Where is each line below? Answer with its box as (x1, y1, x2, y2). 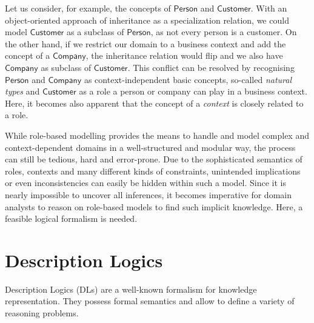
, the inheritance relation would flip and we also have (85, 49, 283, 62)
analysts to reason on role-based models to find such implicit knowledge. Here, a (5, 200, 303, 213)
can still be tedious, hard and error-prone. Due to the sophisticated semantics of (5, 153, 302, 165)
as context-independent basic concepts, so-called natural (84, 73, 292, 85)
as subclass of (41, 61, 92, 73)
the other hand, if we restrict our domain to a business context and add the (5, 37, 286, 50)
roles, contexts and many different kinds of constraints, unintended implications (5, 164, 301, 177)
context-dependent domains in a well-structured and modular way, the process (5, 141, 296, 153)
